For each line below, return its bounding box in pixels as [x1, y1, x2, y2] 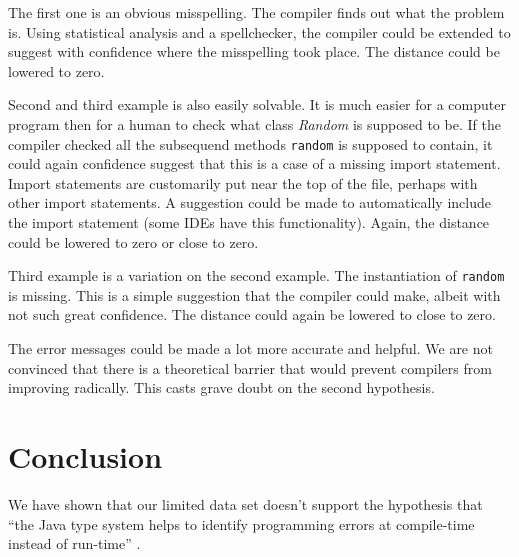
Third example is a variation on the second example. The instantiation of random [8, 265, 505, 286]
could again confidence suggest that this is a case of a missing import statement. [8, 153, 501, 174]
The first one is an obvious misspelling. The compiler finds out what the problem [8, 2, 505, 22]
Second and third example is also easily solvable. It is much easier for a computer [8, 94, 506, 115]
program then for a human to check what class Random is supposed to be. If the [8, 113, 501, 134]
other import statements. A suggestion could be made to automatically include [8, 192, 491, 213]
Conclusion [8, 436, 163, 476]
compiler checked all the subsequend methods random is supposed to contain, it [8, 133, 493, 154]
